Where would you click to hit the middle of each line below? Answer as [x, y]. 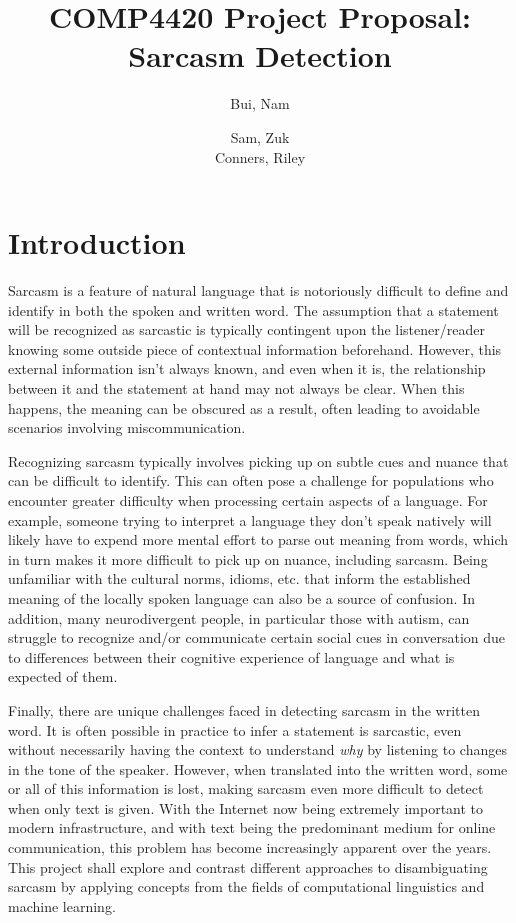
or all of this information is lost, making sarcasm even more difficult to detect [246, 788]
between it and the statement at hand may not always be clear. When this [236, 388]
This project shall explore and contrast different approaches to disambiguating [248, 866]
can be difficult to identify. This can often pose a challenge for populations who [251, 480]
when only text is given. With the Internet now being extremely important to [246, 807]
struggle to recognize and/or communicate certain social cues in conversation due [257, 637]
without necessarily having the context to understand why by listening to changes [257, 749]
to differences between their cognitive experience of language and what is [231, 656]
